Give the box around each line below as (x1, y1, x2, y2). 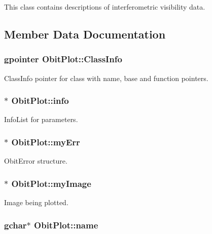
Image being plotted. (4, 197, 68, 208)
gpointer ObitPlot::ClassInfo (4, 53, 122, 65)
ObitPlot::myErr (11, 135, 80, 148)
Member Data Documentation (4, 26, 166, 42)
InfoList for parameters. (4, 114, 78, 125)
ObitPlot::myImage (11, 177, 91, 189)
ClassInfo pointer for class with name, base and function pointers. (4, 72, 208, 83)
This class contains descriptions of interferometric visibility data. (4, 2, 205, 12)
